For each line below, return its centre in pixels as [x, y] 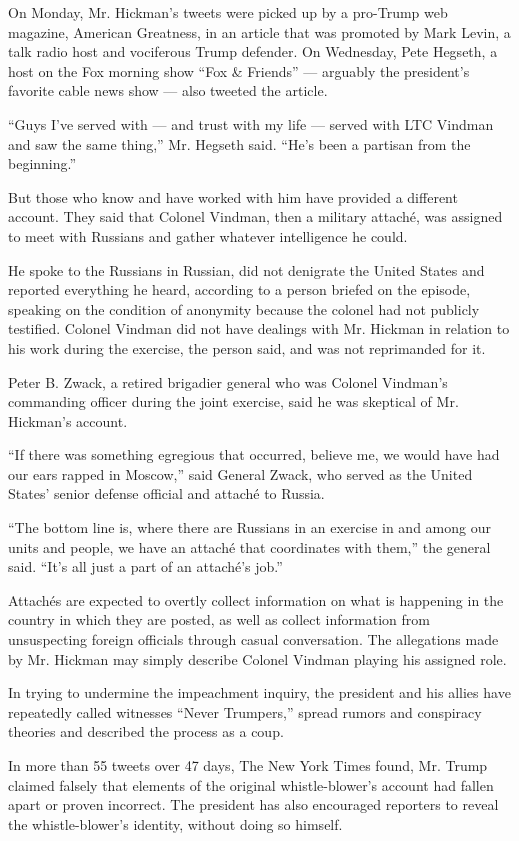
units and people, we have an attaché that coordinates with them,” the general [249, 546]
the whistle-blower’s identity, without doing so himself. [175, 823]
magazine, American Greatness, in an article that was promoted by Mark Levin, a [259, 31]
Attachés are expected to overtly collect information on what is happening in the [256, 599]
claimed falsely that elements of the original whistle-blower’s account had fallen [251, 784]
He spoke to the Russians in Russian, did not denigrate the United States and [246, 269]
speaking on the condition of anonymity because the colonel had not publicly [244, 308]
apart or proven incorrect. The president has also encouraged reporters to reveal [253, 804]
